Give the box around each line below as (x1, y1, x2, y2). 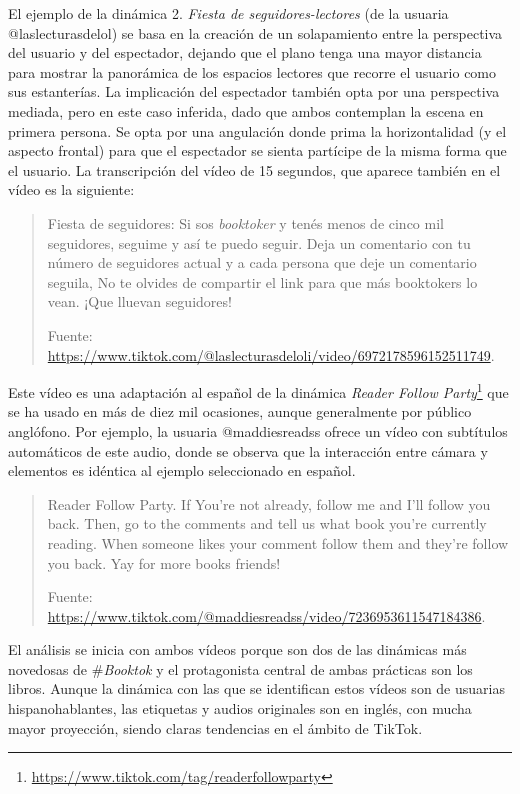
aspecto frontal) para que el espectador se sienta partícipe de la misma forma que (8, 140, 507, 161)
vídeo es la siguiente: (8, 179, 135, 200)
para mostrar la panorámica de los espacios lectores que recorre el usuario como (8, 61, 497, 82)
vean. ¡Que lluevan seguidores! (47, 291, 232, 312)
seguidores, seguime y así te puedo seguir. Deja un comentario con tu (47, 232, 471, 253)
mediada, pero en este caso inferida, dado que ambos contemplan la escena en (8, 100, 484, 121)
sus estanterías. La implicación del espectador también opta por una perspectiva (8, 81, 500, 102)
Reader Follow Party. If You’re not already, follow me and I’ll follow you (47, 493, 491, 514)
